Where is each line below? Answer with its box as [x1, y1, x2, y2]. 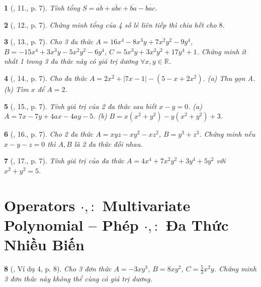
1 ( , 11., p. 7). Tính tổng [4, 3, 80, 13]
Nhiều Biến [4, 234, 84, 255]
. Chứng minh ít [197, 46, 246, 56]
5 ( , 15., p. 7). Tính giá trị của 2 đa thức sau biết [4, 101, 157, 111]
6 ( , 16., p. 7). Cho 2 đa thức [4, 129, 94, 139]
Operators [4, 195, 75, 215]
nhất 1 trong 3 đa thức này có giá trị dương [4, 56, 138, 66]
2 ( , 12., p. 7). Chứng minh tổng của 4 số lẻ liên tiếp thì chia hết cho [4, 19, 217, 30]
